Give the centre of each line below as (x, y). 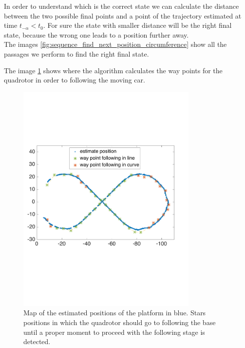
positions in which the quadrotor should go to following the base (120, 322)
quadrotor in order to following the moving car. (75, 80)
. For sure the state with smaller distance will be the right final (138, 25)
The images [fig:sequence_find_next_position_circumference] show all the (115, 44)
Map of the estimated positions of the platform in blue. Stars (115, 313)
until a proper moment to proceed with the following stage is (114, 332)
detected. (37, 341)
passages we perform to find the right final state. (76, 53)
